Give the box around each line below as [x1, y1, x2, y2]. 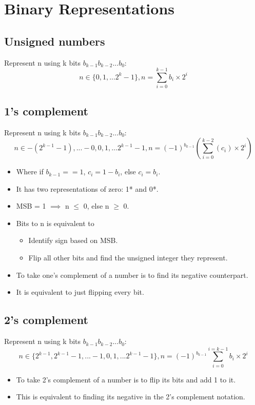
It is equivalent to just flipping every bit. [16, 287, 144, 297]
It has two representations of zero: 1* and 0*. [16, 183, 159, 194]
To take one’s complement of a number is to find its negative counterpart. [16, 269, 248, 280]
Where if [16, 166, 44, 177]
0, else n [83, 200, 109, 211]
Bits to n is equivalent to [16, 217, 94, 228]
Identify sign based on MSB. [28, 235, 118, 246]
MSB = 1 [16, 200, 46, 211]
